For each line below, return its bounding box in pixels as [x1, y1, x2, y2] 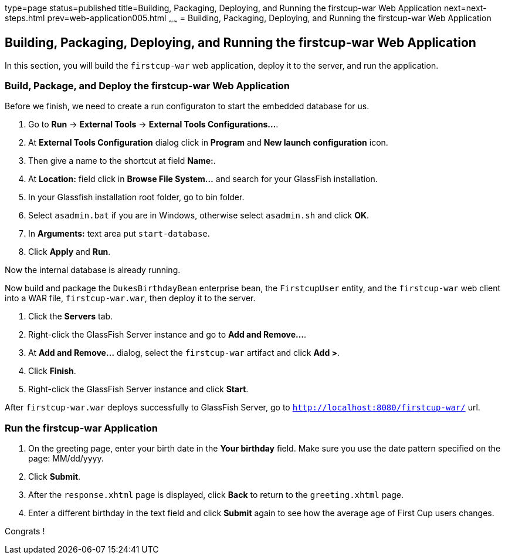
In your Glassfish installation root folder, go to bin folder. [28, 192, 245, 203]
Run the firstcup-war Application [5, 422, 158, 434]
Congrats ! [5, 526, 45, 537]
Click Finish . [28, 366, 76, 376]
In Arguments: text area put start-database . [28, 228, 210, 239]
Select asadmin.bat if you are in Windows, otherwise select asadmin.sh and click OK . [28, 210, 370, 221]
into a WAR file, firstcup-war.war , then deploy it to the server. [5, 293, 256, 304]
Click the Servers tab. [28, 311, 113, 322]
